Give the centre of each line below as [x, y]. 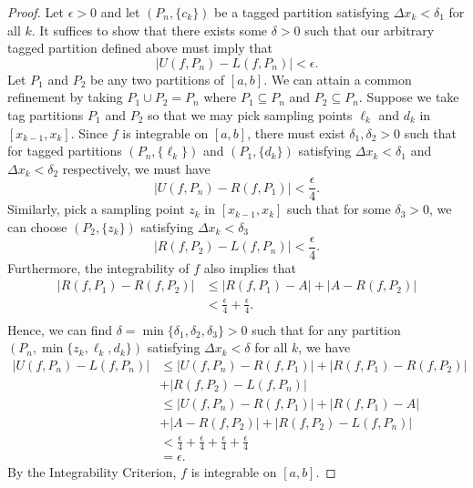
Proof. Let [36, 12]
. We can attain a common [338, 79]
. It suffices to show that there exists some [149, 30]
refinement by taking [65, 97]
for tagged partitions [65, 151]
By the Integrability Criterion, [92, 472]
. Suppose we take [409, 97]
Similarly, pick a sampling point [96, 209]
